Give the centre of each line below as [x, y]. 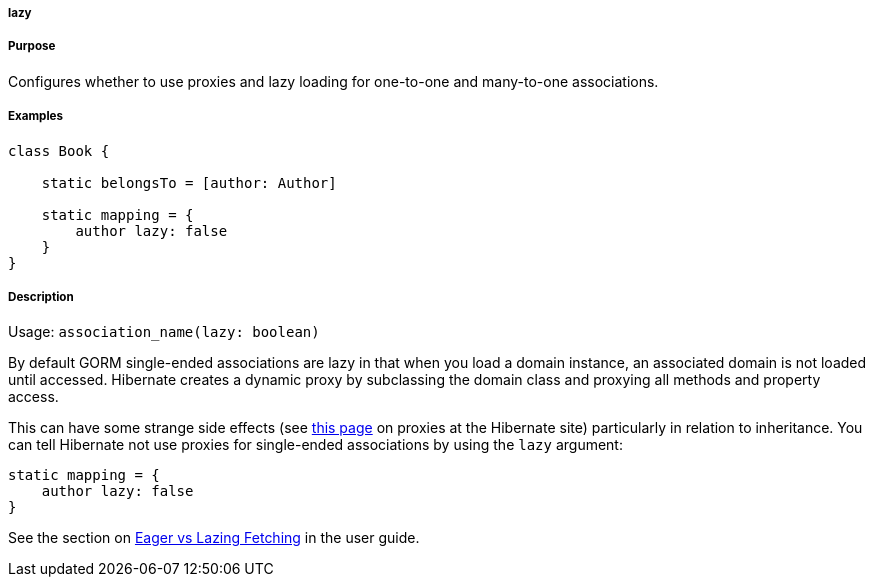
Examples [35, 116]
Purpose [32, 46]
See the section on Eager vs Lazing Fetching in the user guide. [214, 538]
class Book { [59, 150]
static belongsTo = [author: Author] [189, 182]
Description [41, 296]
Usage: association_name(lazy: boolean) [164, 332]
